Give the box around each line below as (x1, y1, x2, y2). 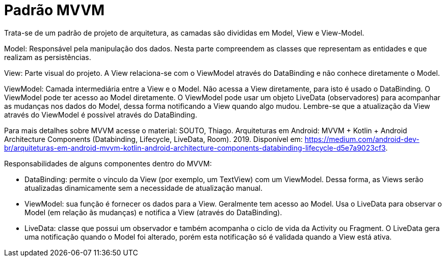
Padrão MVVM (4, 2, 105, 19)
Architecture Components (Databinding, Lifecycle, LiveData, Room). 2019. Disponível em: (4, 134, 303, 143)
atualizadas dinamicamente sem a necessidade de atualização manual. (24, 183, 263, 192)
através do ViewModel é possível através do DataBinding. (4, 110, 197, 119)
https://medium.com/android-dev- (304, 134, 419, 143)
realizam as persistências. (4, 52, 91, 62)
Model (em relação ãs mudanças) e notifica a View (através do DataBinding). (24, 208, 282, 217)
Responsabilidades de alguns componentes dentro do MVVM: (4, 159, 212, 168)
